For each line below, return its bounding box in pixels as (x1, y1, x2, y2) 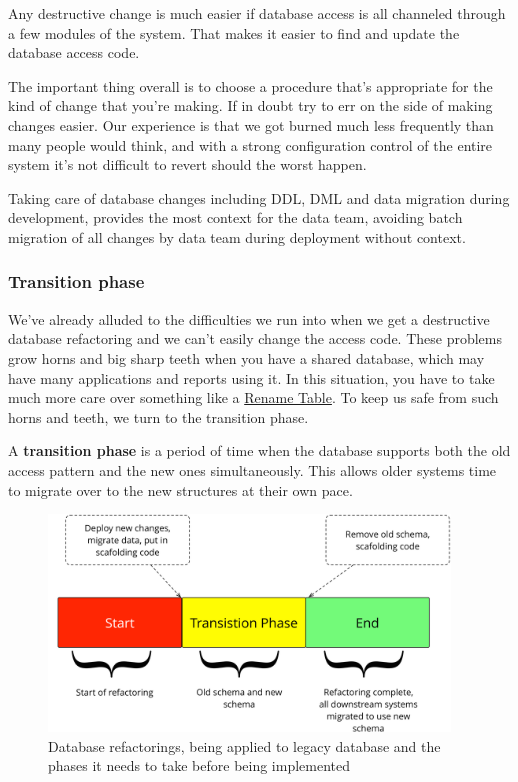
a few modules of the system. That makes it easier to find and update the (8, 22, 460, 43)
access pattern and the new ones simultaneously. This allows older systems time (8, 459, 497, 480)
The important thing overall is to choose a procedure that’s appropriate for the (8, 75, 493, 96)
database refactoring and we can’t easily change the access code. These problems (8, 328, 503, 349)
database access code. (8, 42, 140, 63)
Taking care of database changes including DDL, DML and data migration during (8, 187, 510, 208)
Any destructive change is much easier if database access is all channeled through (8, 3, 506, 23)
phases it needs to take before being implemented (48, 755, 351, 776)
